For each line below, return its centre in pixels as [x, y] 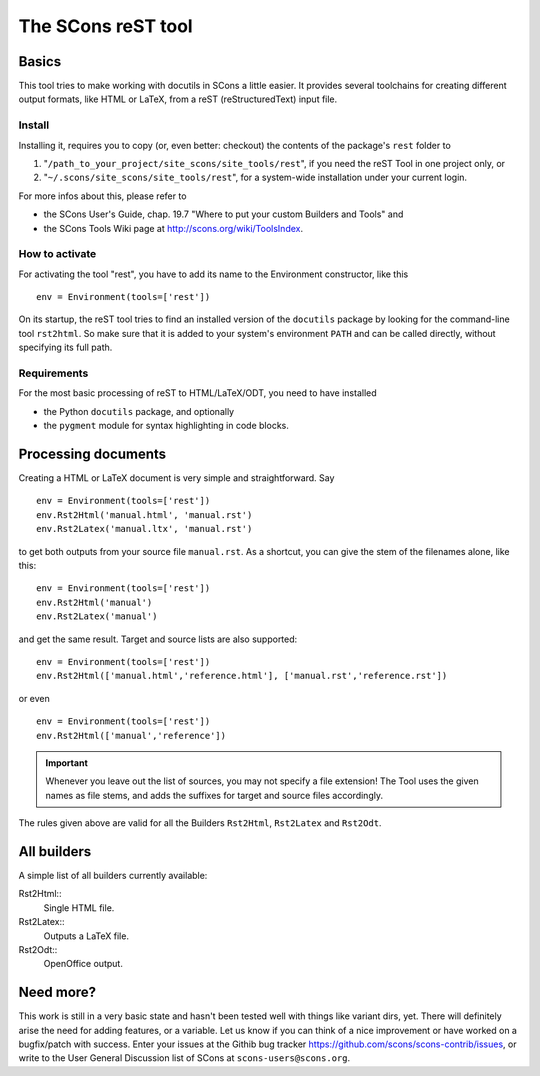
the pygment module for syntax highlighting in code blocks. [166, 426]
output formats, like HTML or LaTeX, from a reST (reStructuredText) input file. [178, 99]
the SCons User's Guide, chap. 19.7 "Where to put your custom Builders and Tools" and [223, 214]
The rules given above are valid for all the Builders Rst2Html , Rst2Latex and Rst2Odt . [200, 823]
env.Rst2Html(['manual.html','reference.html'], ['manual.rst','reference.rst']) [242, 676]
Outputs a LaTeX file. [86, 936]
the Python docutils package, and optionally [139, 411]
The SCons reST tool [106, 26]
